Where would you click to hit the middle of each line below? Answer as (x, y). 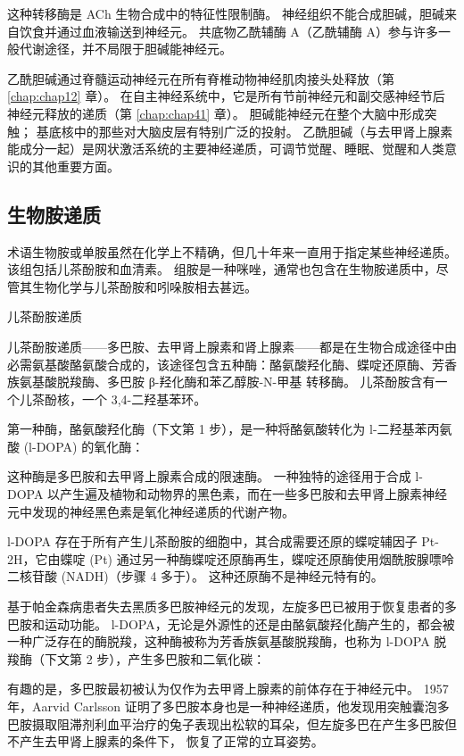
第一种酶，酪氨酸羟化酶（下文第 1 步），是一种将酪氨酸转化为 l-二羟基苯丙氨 (230, 429)
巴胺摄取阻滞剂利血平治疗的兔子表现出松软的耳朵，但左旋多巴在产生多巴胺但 (232, 723)
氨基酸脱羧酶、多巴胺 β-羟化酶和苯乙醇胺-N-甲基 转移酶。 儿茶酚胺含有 (227, 382)
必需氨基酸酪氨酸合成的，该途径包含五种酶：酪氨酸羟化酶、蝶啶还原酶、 (220, 364)
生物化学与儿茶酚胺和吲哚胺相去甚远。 (144, 286)
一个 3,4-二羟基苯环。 (144, 399)
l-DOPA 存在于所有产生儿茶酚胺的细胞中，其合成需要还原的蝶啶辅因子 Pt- (223, 541)
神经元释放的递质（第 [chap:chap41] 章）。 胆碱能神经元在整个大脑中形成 (216, 113)
